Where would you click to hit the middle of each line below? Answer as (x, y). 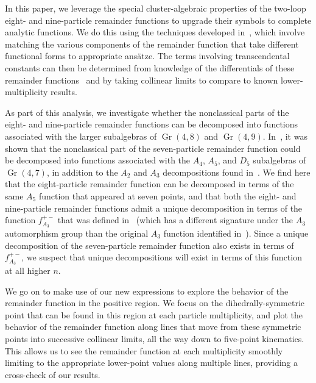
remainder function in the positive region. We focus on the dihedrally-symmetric (155, 303)
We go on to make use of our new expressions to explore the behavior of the (147, 291)
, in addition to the (82, 172)
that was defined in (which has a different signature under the (175, 220)
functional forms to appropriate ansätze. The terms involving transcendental (147, 56)
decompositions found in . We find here (237, 172)
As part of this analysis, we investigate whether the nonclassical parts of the (147, 112)
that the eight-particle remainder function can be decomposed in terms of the (149, 184)
